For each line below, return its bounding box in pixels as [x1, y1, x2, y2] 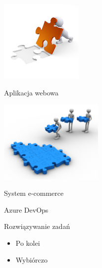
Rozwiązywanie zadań [4, 221, 70, 231]
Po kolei [15, 237, 40, 248]
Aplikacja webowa [4, 87, 59, 97]
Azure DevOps [4, 204, 49, 215]
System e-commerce [4, 188, 64, 198]
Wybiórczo [15, 254, 48, 265]
